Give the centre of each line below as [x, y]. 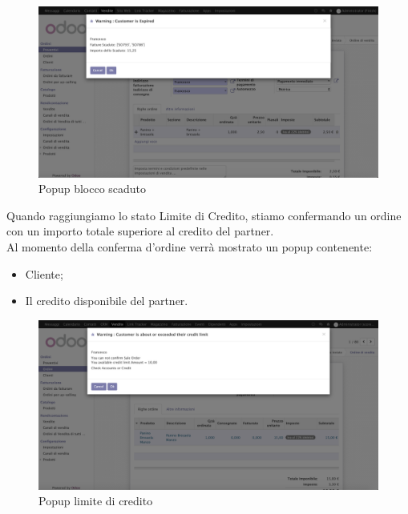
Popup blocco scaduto [93, 189]
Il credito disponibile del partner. [107, 301]
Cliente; [44, 273]
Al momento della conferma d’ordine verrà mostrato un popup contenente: [190, 247]
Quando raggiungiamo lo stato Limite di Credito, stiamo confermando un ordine [204, 215]
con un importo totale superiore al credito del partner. [140, 231]
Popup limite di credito [96, 501]
